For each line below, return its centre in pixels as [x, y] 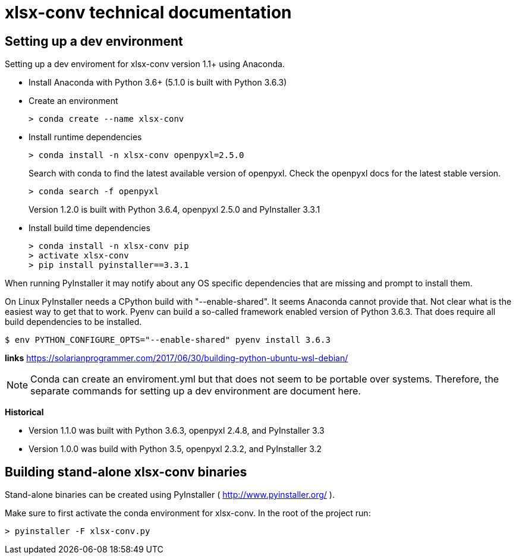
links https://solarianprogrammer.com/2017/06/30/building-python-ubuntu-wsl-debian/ [177, 358]
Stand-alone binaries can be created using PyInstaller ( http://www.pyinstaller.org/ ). [170, 495]
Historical [24, 412]
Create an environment [73, 101]
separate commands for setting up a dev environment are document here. [196, 391]
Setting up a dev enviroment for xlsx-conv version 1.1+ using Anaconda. [145, 64]
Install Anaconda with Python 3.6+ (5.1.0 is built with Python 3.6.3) [158, 83]
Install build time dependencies [89, 228]
